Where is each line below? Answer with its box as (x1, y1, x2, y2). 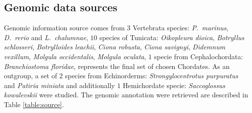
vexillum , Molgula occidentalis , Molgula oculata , (4, 51, 146, 61)
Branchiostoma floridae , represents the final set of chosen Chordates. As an (4, 61, 230, 71)
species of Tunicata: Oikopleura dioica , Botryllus (99, 32, 245, 42)
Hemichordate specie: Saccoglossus (123, 80, 226, 90)
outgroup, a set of (4, 70, 57, 81)
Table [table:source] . (4, 99, 64, 109)
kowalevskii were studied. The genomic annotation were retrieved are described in (4, 90, 248, 100)
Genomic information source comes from (4, 23, 125, 33)
